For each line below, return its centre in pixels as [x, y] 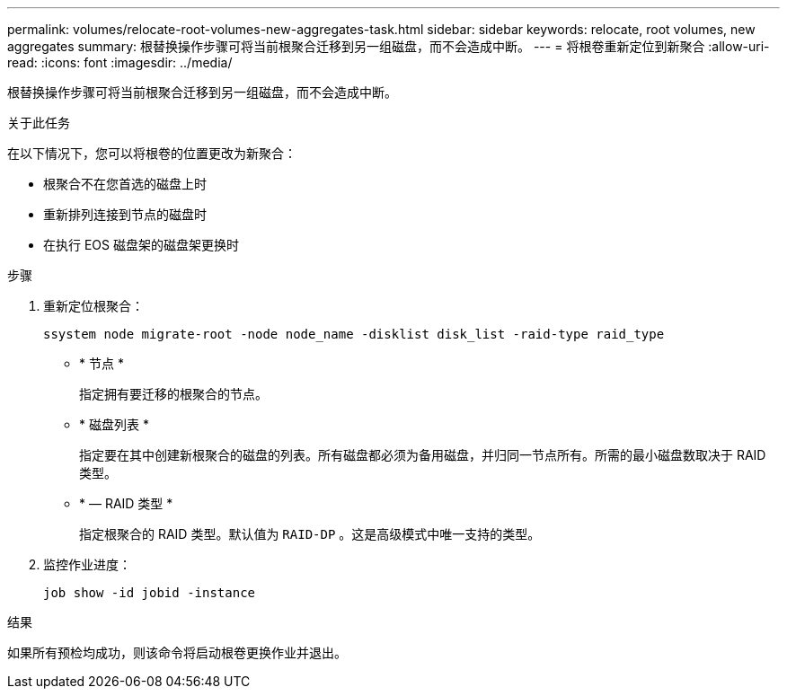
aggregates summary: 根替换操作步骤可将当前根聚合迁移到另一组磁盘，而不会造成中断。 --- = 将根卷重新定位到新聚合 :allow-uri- [389, 46]
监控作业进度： [87, 564]
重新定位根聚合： [93, 306]
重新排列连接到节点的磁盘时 [125, 214]
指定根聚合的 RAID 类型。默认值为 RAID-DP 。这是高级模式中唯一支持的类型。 [310, 534]
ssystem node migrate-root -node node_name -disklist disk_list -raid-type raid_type [354, 334]
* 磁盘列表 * [114, 424]
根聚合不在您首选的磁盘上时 [125, 184]
